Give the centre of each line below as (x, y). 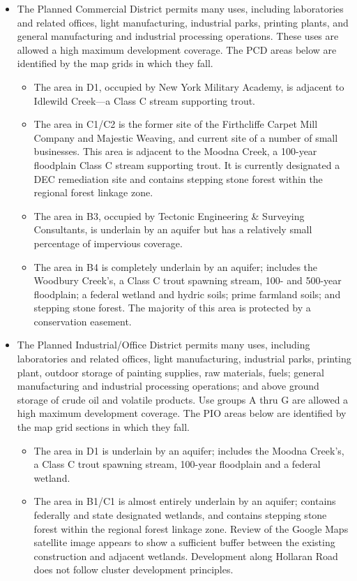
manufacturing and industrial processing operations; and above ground (168, 386)
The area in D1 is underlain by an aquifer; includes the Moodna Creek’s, (189, 450)
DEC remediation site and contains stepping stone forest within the (178, 178)
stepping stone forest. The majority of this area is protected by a (172, 308)
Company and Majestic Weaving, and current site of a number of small (186, 137)
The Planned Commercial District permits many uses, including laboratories (180, 8)
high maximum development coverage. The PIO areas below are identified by (182, 413)
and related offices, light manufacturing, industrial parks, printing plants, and (183, 22)
